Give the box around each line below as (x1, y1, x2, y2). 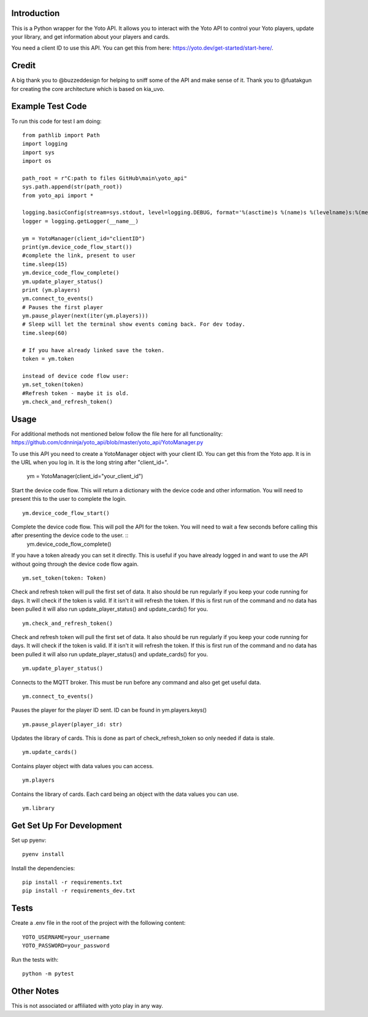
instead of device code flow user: (22, 372, 129, 379)
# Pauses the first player (22, 304, 104, 310)
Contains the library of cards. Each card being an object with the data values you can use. (11, 790, 239, 798)
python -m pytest (22, 970, 74, 977)
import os (22, 157, 52, 165)
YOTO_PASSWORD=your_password (22, 942, 110, 949)
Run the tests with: (11, 956, 58, 963)
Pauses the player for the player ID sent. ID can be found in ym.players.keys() (11, 707, 207, 714)
